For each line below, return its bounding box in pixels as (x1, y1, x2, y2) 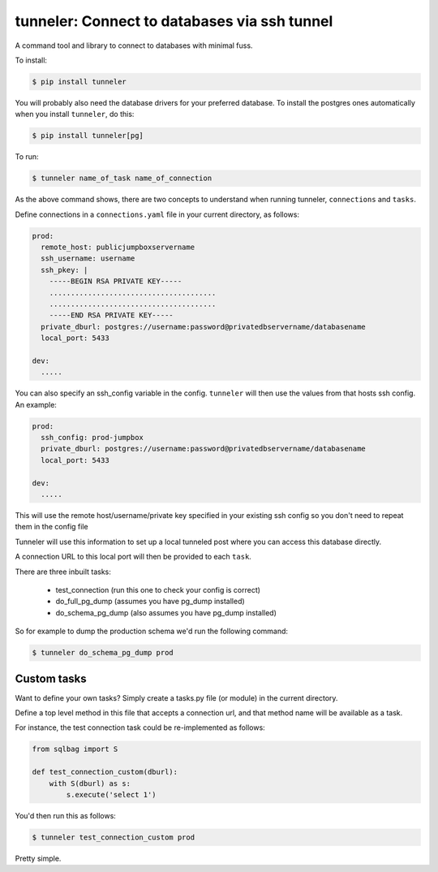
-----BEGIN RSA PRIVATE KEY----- (49, 277, 182, 286)
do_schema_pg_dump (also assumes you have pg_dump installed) (55, 607, 277, 617)
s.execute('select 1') (66, 790, 157, 799)
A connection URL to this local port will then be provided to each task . (15, 552, 251, 562)
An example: (15, 399, 57, 409)
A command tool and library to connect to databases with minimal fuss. (15, 41, 253, 50)
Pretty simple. (15, 853, 62, 863)
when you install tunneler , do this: (15, 110, 135, 119)
